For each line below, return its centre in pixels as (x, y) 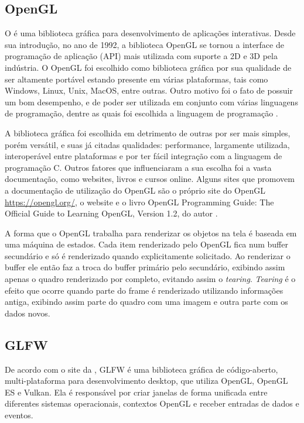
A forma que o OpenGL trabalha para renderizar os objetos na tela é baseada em (151, 233)
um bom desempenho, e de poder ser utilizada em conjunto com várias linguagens (151, 102)
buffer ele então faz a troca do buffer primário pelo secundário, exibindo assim (145, 267)
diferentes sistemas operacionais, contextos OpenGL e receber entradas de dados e (152, 403)
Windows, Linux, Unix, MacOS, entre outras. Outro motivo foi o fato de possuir (149, 90)
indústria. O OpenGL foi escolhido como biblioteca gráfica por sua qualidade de (148, 67)
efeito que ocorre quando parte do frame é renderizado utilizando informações (144, 290)
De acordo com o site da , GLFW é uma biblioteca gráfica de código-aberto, (141, 369)
